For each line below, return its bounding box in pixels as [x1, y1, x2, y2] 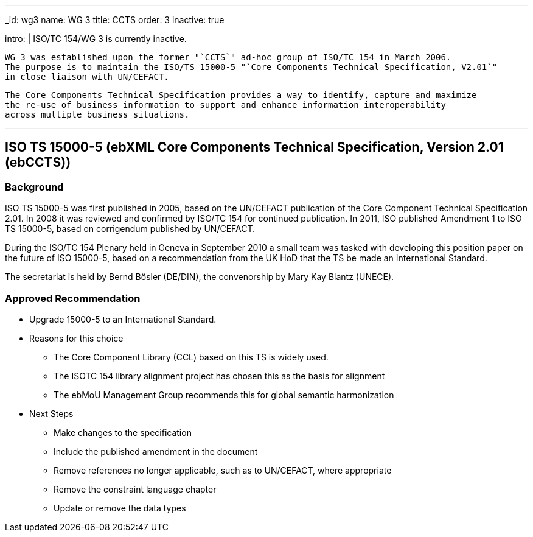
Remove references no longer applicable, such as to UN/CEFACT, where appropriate [54, 465, 392, 476]
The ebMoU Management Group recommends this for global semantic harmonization [54, 389, 394, 400]
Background [5, 180, 64, 193]
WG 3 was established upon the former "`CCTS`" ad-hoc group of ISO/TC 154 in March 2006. [5, 52, 451, 62]
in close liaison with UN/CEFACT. [5, 72, 169, 82]
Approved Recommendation [5, 292, 141, 304]
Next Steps [29, 408, 74, 419]
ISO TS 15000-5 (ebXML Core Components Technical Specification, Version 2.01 [5, 139, 504, 155]
